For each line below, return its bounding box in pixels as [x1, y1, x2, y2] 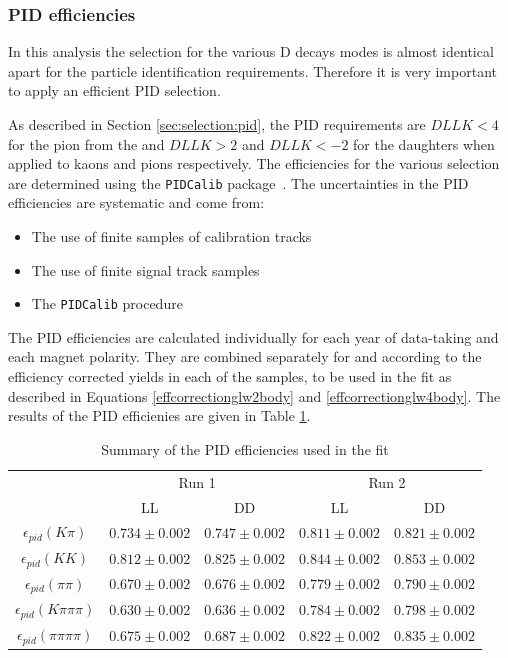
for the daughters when [353, 133, 495, 154]
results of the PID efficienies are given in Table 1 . [8, 405, 311, 426]
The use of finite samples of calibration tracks [31, 226, 312, 247]
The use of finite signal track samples [31, 259, 260, 280]
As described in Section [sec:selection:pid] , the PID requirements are [8, 114, 426, 134]
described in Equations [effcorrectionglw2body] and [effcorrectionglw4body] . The [8, 385, 501, 406]
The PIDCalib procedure [31, 293, 183, 314]
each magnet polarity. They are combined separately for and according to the [8, 346, 482, 367]
